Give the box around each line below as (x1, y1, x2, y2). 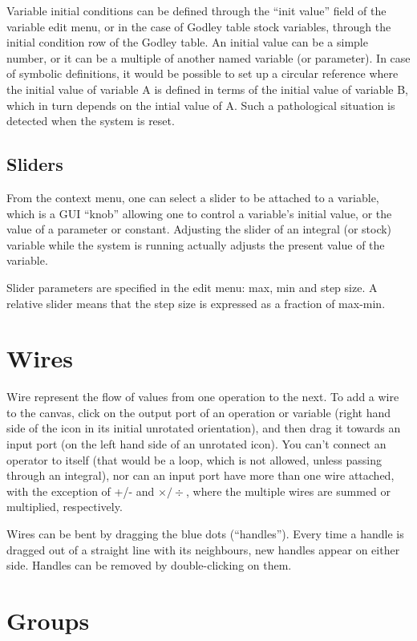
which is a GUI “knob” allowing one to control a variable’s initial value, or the (6, 205, 392, 221)
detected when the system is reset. (6, 112, 175, 129)
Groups (6, 603, 90, 636)
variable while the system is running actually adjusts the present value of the (6, 236, 385, 253)
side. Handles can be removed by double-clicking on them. (6, 557, 292, 574)
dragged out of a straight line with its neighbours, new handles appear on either (6, 541, 400, 558)
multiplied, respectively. (6, 498, 123, 515)
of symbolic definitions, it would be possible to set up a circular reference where (6, 65, 399, 82)
